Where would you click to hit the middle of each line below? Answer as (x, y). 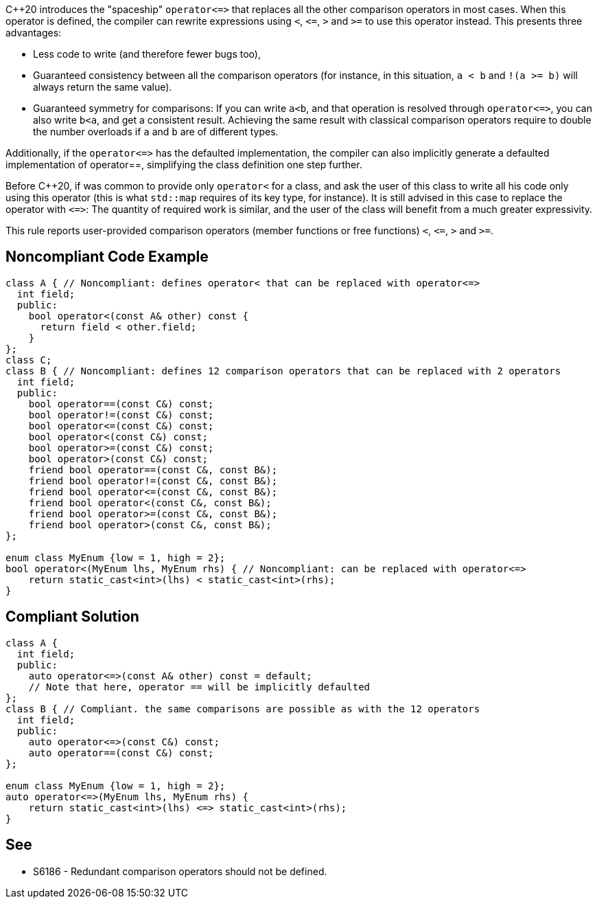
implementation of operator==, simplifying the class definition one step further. (184, 165)
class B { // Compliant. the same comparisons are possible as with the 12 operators (243, 709)
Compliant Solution (72, 617)
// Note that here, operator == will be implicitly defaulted (199, 687)
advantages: (34, 33)
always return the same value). (103, 87)
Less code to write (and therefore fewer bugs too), (147, 54)
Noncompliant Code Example (107, 257)
